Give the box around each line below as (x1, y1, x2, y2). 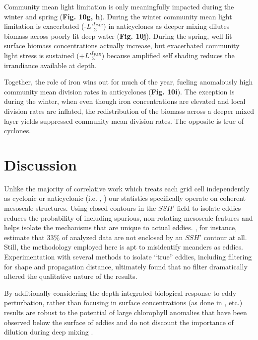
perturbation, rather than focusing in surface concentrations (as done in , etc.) (4, 297, 243, 308)
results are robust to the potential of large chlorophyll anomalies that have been (4, 307, 247, 317)
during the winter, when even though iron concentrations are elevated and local (4, 96, 246, 106)
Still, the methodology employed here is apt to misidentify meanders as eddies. (4, 242, 243, 252)
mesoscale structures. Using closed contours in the (4, 203, 156, 213)
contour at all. (203, 232, 247, 242)
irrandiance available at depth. (4, 60, 97, 70)
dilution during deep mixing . (4, 327, 93, 337)
